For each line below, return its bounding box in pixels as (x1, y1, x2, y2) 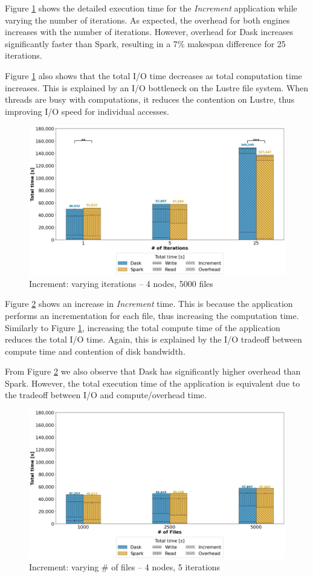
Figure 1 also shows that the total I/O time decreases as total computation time (5, 69, 302, 82)
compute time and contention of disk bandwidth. (5, 344, 186, 357)
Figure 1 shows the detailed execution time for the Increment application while (5, 2, 297, 14)
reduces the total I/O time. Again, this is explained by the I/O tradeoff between (5, 333, 302, 346)
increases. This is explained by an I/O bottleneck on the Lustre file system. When (5, 81, 309, 94)
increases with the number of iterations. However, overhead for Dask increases (5, 25, 294, 38)
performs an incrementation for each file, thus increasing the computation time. (5, 309, 299, 321)
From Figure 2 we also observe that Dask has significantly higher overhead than (5, 365, 301, 378)
